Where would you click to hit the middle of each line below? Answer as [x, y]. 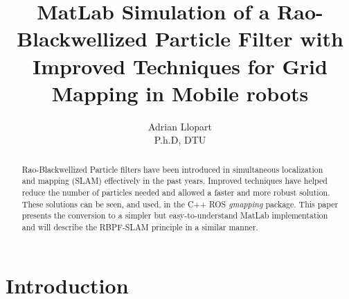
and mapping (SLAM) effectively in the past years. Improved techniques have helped [174, 181]
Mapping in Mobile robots [180, 93]
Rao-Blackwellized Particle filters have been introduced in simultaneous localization [172, 169]
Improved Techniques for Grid [180, 66]
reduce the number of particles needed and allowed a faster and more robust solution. [176, 192]
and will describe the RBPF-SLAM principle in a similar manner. [140, 227]
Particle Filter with [249, 39]
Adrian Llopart [180, 126]
